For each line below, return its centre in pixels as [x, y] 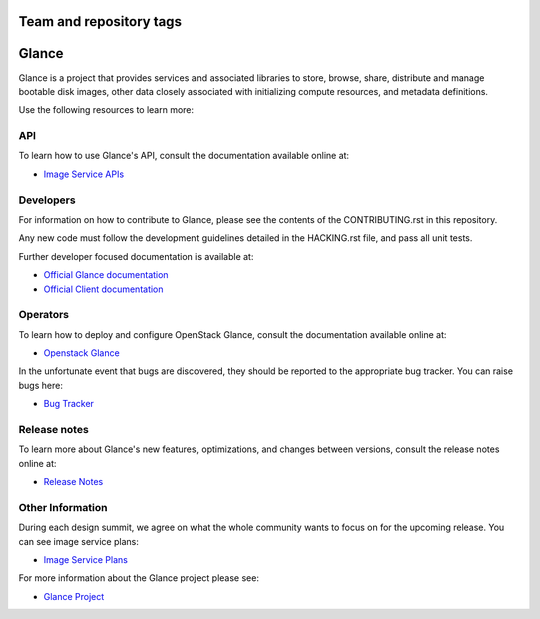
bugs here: [41, 385]
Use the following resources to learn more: [106, 110]
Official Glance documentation [106, 275]
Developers [47, 200]
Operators [44, 315]
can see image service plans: [78, 541]
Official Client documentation [103, 289]
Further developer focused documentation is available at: [136, 256]
